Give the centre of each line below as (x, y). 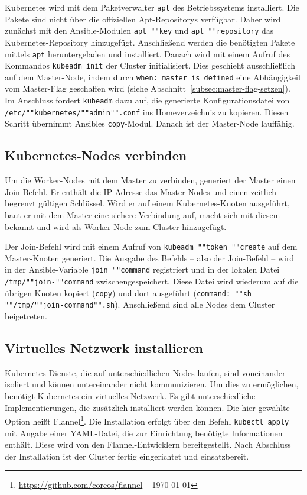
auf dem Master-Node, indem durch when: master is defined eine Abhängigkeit (153, 77)
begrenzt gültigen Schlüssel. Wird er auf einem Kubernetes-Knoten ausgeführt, (147, 203)
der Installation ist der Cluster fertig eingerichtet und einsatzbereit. (127, 456)
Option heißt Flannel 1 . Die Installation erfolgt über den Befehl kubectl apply (147, 420)
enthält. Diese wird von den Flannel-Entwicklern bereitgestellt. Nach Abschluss (148, 444)
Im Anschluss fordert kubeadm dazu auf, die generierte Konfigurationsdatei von (147, 100)
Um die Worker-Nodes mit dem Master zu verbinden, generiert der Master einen (150, 180)
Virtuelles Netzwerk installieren (104, 348)
